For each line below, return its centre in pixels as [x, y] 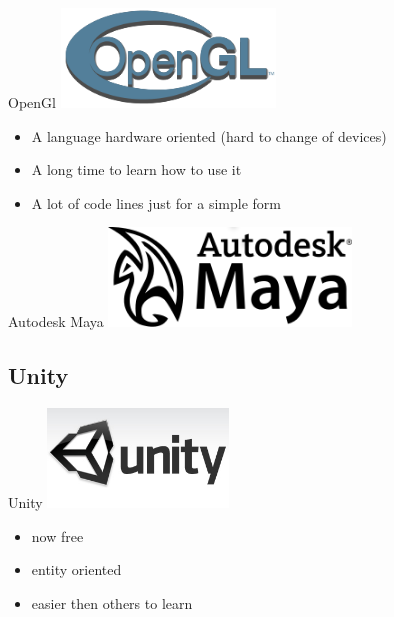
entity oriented [76, 569]
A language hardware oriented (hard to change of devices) [209, 135]
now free [57, 535]
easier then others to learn [112, 602]
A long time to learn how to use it [136, 169]
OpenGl [32, 102]
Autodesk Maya [56, 321]
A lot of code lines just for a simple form [156, 202]
